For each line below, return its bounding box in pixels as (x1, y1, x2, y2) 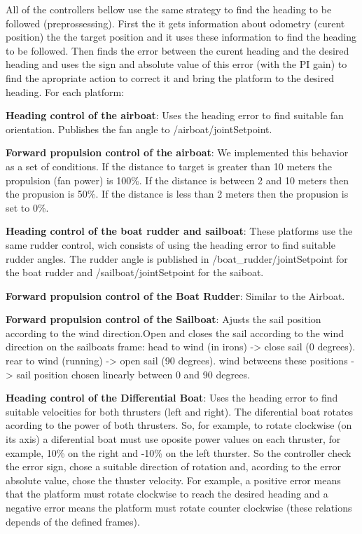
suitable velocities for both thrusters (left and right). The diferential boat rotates (6, 404, 354, 418)
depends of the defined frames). (6, 514, 140, 528)
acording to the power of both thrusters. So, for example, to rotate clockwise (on (6, 418, 352, 432)
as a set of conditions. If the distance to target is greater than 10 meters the (6, 158, 333, 173)
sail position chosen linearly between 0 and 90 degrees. (16, 367, 250, 381)
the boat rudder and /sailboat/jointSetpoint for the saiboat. (6, 265, 264, 280)
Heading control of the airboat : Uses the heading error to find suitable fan (6, 108, 344, 123)
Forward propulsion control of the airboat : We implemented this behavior (6, 145, 349, 160)
